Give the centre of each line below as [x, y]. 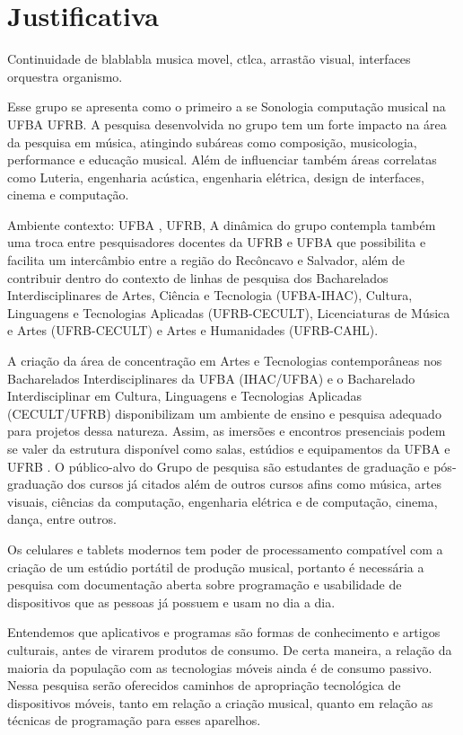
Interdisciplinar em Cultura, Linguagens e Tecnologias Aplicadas [184, 396]
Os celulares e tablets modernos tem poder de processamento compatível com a [225, 549]
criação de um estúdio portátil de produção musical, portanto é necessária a [216, 567]
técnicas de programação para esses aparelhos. [134, 720]
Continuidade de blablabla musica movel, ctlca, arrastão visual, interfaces [209, 59]
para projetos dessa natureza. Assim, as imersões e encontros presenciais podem [227, 431]
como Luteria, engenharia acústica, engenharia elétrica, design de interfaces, [216, 177]
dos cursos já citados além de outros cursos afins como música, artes [254, 484]
